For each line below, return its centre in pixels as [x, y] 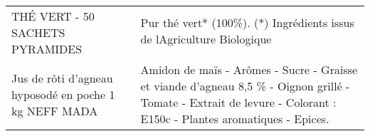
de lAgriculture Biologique [206, 39]
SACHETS [38, 32]
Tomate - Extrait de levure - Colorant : [238, 102]
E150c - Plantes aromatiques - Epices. [235, 119]
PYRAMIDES [47, 49]
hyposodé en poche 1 [63, 94]
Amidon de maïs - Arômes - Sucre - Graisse [249, 69]
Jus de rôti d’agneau [62, 78]
